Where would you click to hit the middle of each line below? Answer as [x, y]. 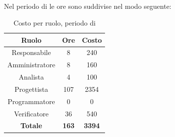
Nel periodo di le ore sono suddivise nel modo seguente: [88, 6]
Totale [31, 125]
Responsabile [31, 52]
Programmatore [31, 101]
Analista [31, 77]
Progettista [31, 89]
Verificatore [31, 113]
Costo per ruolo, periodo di [54, 22]
